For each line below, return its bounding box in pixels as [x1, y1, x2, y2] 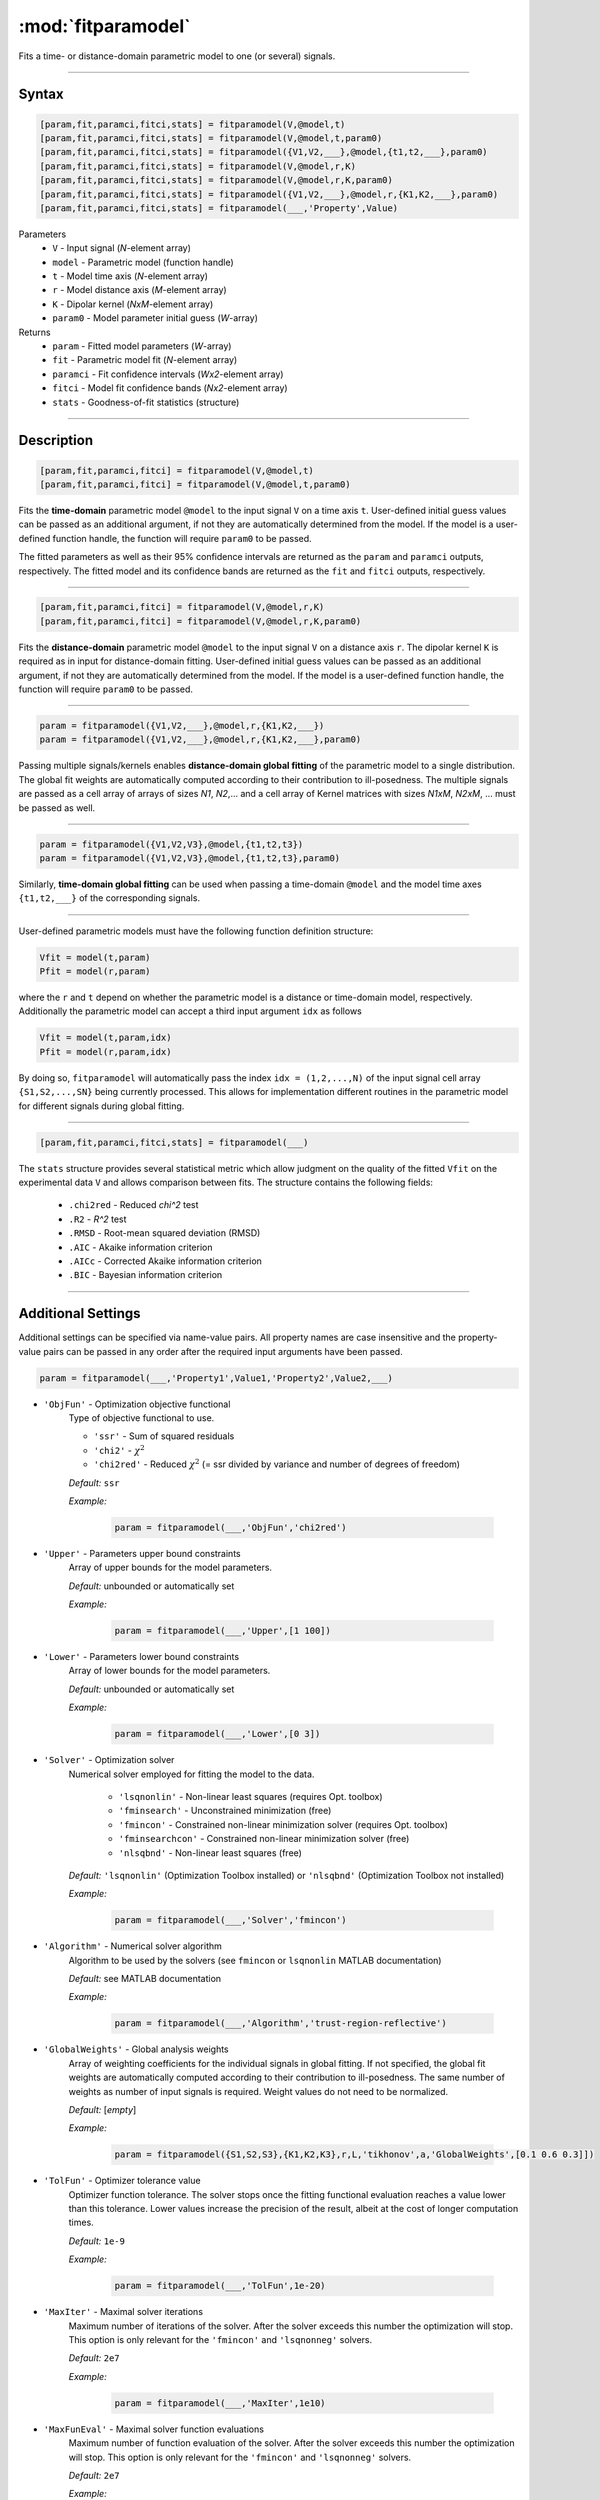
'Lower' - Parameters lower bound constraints [43, 1651, 240, 1663]
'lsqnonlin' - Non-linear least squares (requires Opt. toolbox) [118, 1790, 384, 1802]
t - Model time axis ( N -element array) [52, 270, 209, 282]
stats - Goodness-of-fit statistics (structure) [52, 396, 240, 408]
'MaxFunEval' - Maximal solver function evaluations [43, 2423, 265, 2435]
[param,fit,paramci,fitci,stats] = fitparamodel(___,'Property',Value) [39, 202, 399, 214]
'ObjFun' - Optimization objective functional [43, 1398, 231, 1410]
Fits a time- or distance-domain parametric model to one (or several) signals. [18, 50, 336, 62]
